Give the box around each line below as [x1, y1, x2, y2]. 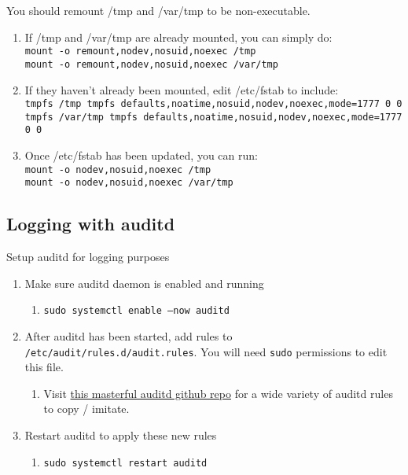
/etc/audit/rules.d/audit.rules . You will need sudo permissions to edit [24, 343, 388, 359]
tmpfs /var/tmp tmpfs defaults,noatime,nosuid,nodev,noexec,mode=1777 [24, 111, 402, 123]
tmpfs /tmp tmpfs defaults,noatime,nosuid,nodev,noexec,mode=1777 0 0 [24, 98, 402, 110]
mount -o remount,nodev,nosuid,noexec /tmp [24, 46, 256, 57]
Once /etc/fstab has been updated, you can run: [24, 147, 258, 164]
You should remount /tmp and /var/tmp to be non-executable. [6, 2, 311, 18]
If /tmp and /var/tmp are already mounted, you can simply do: [24, 28, 333, 45]
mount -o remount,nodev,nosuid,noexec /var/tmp [24, 58, 278, 70]
